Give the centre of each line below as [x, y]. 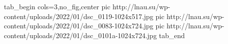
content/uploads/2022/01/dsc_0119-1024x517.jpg [79, 16]
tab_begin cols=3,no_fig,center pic [57, 6]
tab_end [172, 35]
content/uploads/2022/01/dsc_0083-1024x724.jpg [79, 26]
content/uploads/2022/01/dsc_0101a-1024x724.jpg [80, 35]
